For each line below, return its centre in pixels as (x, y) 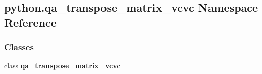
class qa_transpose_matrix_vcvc (62, 66)
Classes (19, 47)
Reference (30, 22)
